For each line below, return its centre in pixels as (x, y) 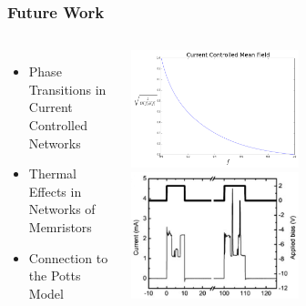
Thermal (52, 173)
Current (51, 107)
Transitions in (67, 89)
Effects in (55, 191)
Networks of (62, 209)
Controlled (58, 125)
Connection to (68, 257)
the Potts (55, 275)
